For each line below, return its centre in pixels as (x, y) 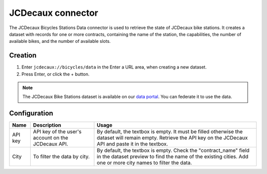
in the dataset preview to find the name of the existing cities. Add (173, 157)
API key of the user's (57, 132)
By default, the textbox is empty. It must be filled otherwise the (170, 132)
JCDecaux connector (54, 13)
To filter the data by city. (61, 157)
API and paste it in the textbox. (132, 144)
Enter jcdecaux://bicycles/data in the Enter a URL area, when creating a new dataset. (114, 67)
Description (47, 125)
